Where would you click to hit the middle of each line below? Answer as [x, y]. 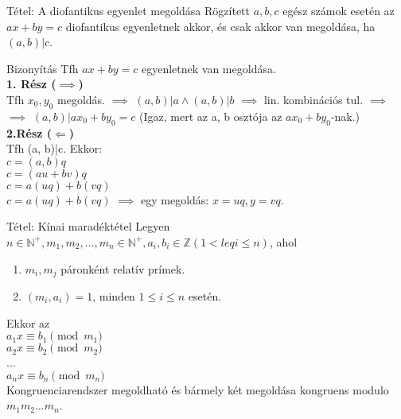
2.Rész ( [29, 132]
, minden [114, 295]
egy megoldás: [175, 199]
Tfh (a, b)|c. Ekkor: [55, 148]
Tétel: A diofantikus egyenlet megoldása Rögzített [128, 10]
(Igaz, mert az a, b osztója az [211, 116]
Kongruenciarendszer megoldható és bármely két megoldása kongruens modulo [198, 389]
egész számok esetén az [339, 10]
